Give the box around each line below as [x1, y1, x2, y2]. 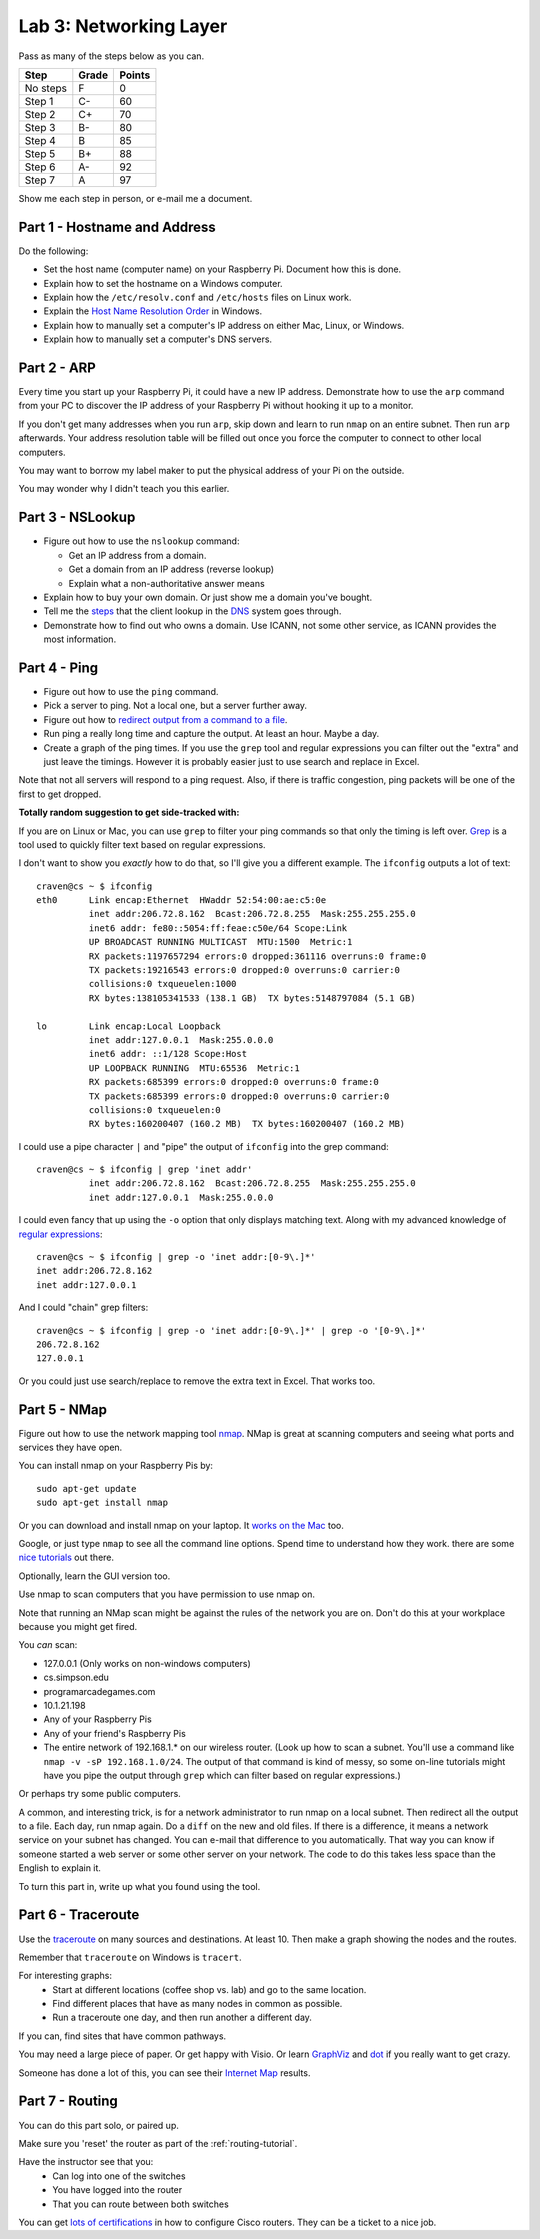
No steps [24, 81, 67, 95]
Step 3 [24, 120, 56, 134]
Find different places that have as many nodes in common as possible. [52, 1998, 343, 2010]
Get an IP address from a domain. [68, 549, 207, 561]
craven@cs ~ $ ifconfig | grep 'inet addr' [36, 1164, 253, 1175]
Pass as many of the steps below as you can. [18, 50, 205, 62]
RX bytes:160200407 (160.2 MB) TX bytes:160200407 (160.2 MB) [88, 1118, 406, 1130]
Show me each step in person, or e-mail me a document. [18, 192, 253, 204]
